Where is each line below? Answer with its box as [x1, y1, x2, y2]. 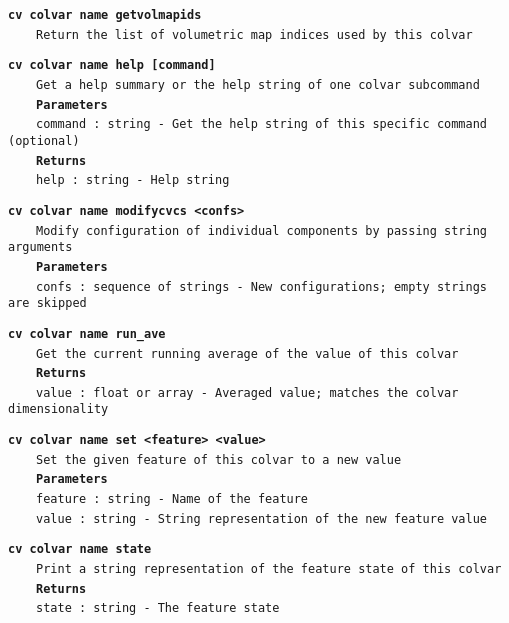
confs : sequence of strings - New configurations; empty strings [36, 279, 488, 294]
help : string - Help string [36, 173, 230, 188]
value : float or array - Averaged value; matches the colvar [36, 385, 459, 400]
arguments [8, 240, 73, 255]
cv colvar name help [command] [8, 58, 216, 73]
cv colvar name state [8, 542, 152, 557]
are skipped [8, 296, 87, 311]
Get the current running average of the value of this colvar [36, 346, 459, 361]
